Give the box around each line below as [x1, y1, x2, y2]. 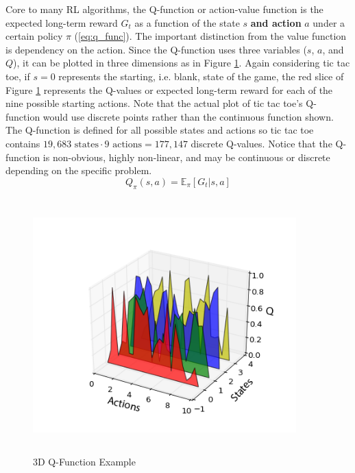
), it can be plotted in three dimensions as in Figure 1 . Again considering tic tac [13, 56, 350, 70]
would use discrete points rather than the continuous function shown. [42, 109, 334, 123]
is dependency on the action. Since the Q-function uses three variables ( [5, 42, 307, 56]
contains [5, 136, 40, 150]
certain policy [5, 29, 63, 43]
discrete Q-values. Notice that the [191, 136, 332, 150]
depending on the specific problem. [5, 163, 152, 178]
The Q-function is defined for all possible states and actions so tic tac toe [5, 123, 314, 137]
